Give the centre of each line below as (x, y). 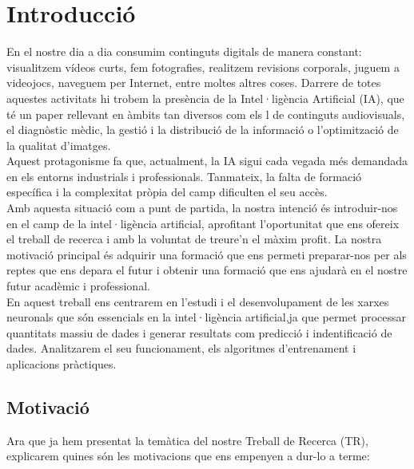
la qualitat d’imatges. (59, 145)
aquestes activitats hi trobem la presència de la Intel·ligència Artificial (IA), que (205, 98)
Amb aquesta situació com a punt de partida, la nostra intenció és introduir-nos (202, 208)
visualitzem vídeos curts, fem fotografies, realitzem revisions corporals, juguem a (203, 67)
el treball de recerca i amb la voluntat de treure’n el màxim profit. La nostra (194, 239)
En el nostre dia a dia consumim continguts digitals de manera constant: (184, 51)
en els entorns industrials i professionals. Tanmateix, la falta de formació (184, 176)
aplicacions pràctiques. (62, 364)
